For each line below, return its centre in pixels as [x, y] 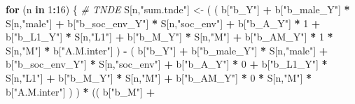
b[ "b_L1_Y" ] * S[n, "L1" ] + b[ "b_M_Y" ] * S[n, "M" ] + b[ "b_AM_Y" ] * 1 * [169, 37]
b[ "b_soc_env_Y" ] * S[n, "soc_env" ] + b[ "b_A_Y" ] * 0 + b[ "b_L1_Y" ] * [167, 64]
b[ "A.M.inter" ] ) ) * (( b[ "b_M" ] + [81, 91]
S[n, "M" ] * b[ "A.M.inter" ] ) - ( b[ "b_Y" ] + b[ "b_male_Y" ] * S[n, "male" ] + [167, 50]
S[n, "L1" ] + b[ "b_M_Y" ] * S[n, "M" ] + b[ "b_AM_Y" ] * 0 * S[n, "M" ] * [159, 77]
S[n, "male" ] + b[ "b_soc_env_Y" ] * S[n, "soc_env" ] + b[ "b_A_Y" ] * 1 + [163, 23]
